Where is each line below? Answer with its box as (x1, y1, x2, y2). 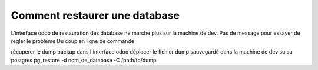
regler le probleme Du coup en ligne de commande (11, 37, 135, 44)
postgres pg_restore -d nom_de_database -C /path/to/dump (11, 56, 157, 64)
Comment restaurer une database (11, 9, 180, 22)
